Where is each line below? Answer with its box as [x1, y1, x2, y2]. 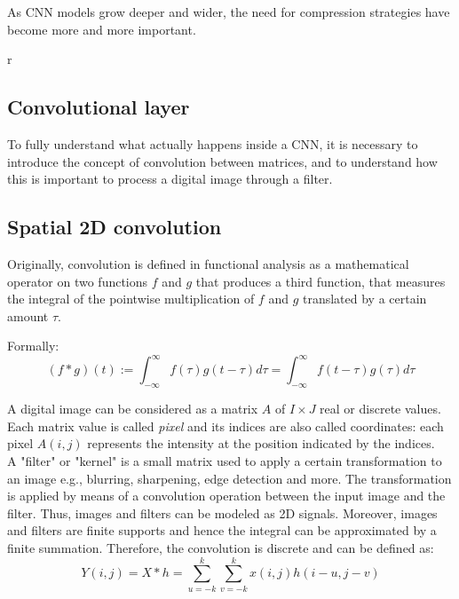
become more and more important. [7, 20, 196, 38]
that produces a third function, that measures [195, 272, 446, 290]
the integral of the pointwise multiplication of [7, 289, 255, 308]
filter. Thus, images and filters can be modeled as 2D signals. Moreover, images [7, 503, 438, 522]
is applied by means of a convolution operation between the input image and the [7, 486, 446, 505]
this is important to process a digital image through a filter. [7, 169, 333, 188]
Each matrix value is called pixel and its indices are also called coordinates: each [7, 416, 444, 435]
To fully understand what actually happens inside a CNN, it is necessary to [7, 134, 418, 153]
